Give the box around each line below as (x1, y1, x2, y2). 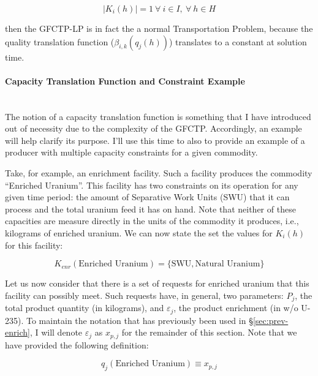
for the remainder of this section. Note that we (121, 326, 297, 339)
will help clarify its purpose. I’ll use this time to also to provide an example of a (5, 133, 305, 146)
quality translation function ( (5, 35, 115, 48)
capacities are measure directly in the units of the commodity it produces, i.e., (5, 214, 299, 227)
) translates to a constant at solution (168, 35, 307, 48)
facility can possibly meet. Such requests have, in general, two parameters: (5, 288, 284, 301)
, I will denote (29, 326, 83, 339)
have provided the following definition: (5, 338, 149, 351)
